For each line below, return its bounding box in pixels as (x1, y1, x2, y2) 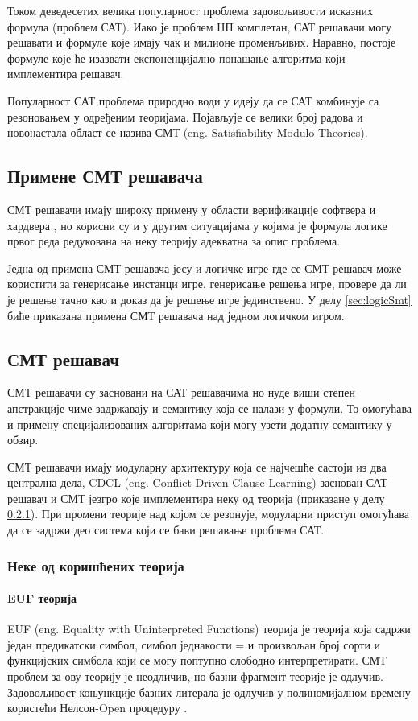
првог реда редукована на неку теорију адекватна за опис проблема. (7, 233, 341, 249)
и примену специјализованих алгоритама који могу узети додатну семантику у (7, 415, 392, 432)
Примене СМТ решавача (7, 163, 203, 188)
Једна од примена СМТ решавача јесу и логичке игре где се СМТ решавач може (7, 259, 402, 276)
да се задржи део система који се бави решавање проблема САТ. (7, 521, 325, 538)
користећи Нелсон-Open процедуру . (7, 699, 188, 716)
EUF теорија (7, 590, 77, 607)
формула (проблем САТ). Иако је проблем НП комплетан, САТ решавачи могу (7, 18, 391, 35)
